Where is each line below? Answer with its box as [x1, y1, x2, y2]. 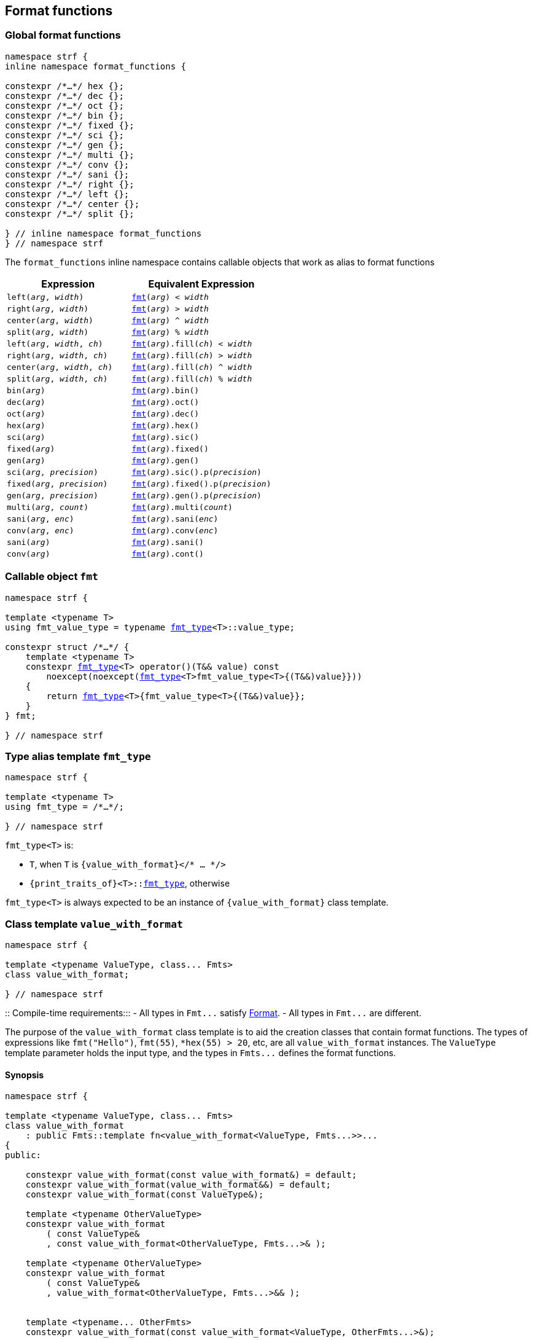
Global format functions [5, 29, 121, 42]
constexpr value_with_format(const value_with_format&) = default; [25, 1170, 357, 1180]
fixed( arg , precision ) [7, 479, 108, 488]
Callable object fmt [5, 570, 98, 583]
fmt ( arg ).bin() [131, 385, 200, 395]
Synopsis [5, 1069, 44, 1080]
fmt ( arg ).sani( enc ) [131, 514, 219, 523]
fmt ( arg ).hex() [131, 420, 200, 430]
